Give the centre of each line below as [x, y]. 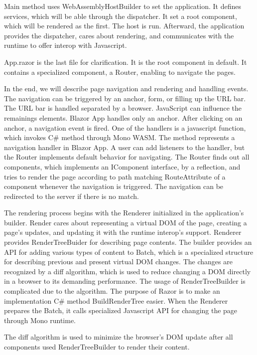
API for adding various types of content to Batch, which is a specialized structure [129, 252]
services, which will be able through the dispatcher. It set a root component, [121, 16]
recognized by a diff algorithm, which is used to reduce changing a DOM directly [128, 271]
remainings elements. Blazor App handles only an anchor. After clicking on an [123, 117]
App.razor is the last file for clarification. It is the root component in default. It [126, 62]
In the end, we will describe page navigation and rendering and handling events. [126, 89]
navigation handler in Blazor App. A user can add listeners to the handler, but [125, 147]
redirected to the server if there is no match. [71, 196]
